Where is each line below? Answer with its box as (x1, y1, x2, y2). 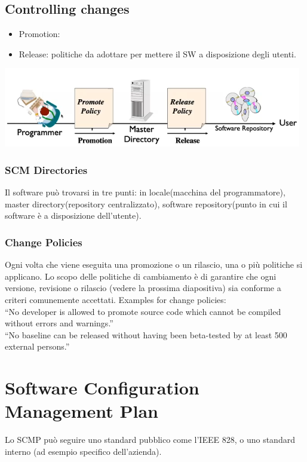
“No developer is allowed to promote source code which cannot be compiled (5, 305, 281, 317)
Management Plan (5, 399, 158, 423)
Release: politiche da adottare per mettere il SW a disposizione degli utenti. (19, 47, 296, 60)
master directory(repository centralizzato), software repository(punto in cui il (5, 197, 287, 210)
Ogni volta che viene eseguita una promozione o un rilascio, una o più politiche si (5, 258, 303, 271)
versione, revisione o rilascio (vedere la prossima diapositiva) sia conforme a (5, 282, 281, 294)
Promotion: (19, 27, 60, 40)
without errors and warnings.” (5, 317, 113, 329)
